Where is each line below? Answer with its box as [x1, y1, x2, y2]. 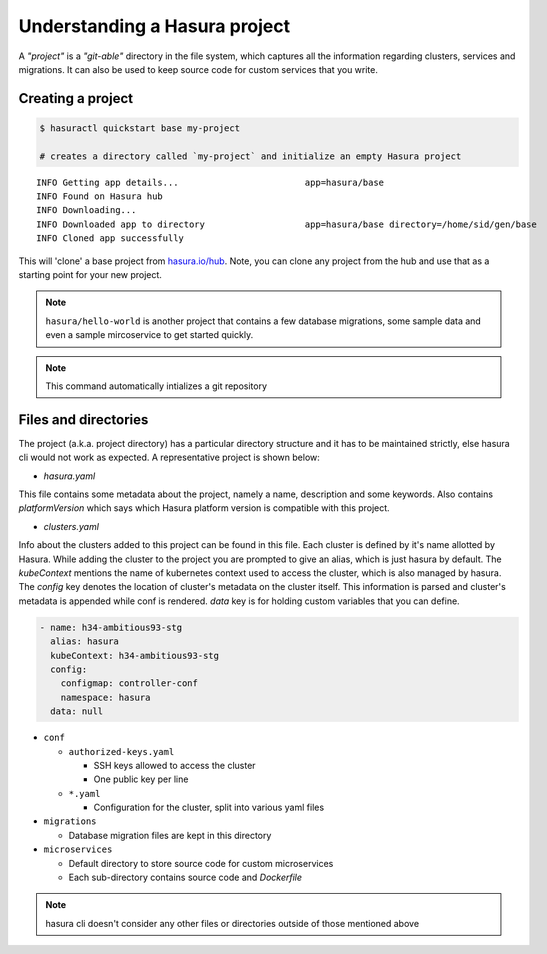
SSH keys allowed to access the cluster [93, 759, 256, 771]
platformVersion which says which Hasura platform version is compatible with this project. [18, 502, 390, 514]
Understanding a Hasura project [18, 15, 291, 37]
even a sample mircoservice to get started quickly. [45, 329, 254, 341]
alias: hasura [50, 636, 120, 647]
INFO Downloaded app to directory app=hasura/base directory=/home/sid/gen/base [36, 218, 537, 230]
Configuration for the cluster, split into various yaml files [93, 801, 325, 814]
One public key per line [93, 773, 189, 785]
